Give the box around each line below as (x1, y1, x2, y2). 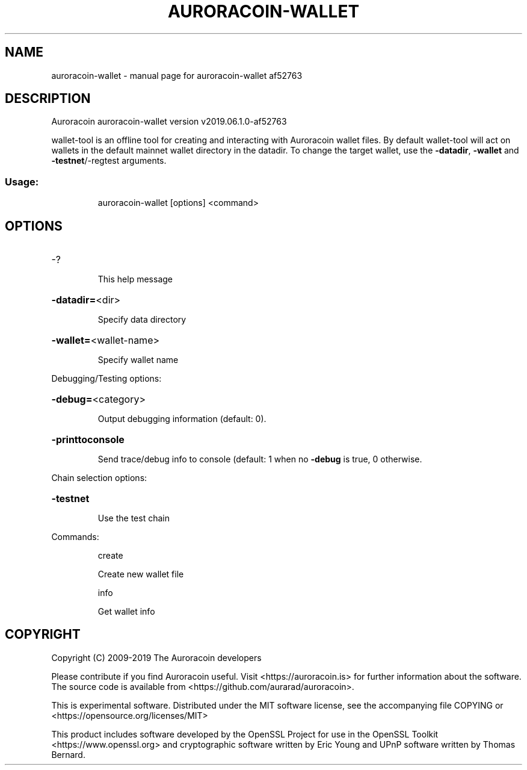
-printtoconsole (51, 433, 125, 446)
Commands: (51, 532, 99, 542)
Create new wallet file (97, 569, 184, 580)
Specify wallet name (97, 355, 179, 365)
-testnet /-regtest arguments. (51, 155, 167, 166)
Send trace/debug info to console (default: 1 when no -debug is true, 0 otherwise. (97, 454, 422, 465)
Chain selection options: (51, 473, 147, 483)
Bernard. (51, 749, 85, 760)
